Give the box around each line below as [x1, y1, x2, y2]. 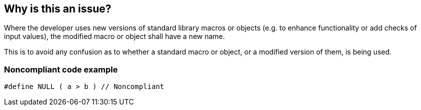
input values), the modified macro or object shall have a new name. [4, 32, 225, 41]
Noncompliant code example [4, 64, 118, 74]
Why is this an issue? [4, 2, 111, 15]
